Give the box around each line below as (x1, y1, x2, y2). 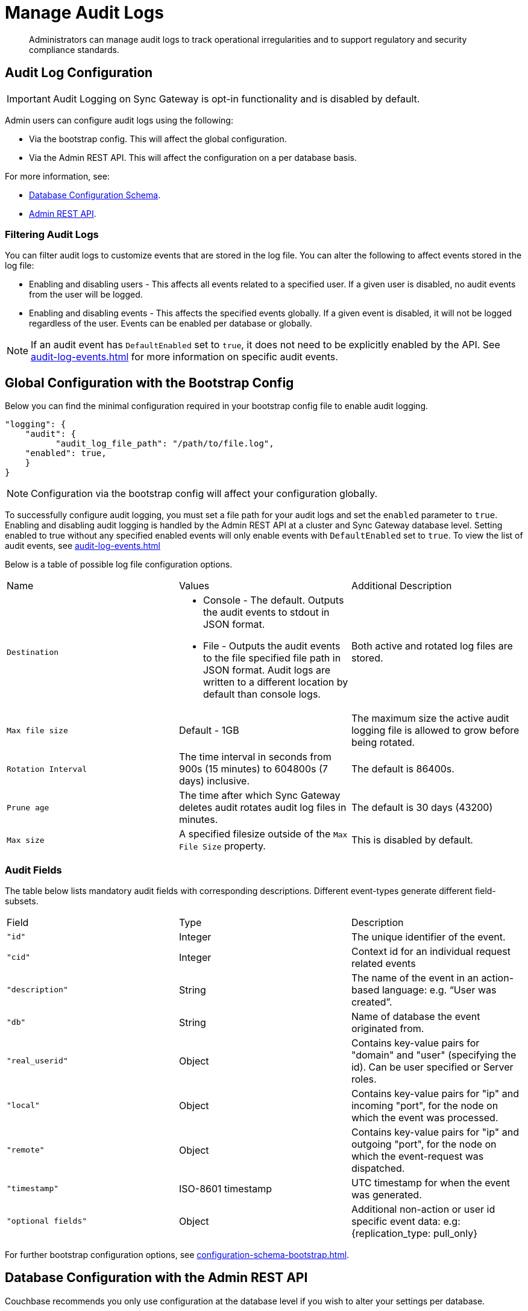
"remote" (7, 1145, 45, 1155)
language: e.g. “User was (382, 983, 497, 996)
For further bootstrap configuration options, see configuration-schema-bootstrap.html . (5, 1249, 350, 1260)
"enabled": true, (25, 448, 107, 458)
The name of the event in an (351, 971, 479, 984)
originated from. (351, 1022, 424, 1034)
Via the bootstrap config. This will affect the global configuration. (29, 133, 287, 144)
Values (178, 580, 210, 592)
